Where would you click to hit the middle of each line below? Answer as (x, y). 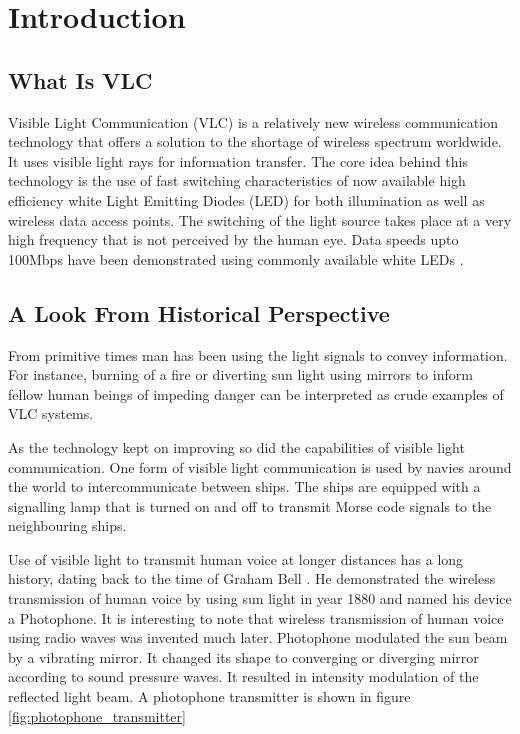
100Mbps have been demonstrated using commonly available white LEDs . (236, 258)
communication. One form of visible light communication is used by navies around (260, 466)
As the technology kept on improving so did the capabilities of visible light (236, 446)
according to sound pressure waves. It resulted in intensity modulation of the (243, 676)
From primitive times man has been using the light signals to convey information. (258, 354)
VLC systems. (51, 413)
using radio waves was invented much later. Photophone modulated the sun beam (258, 637)
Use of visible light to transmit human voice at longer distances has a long (236, 558)
